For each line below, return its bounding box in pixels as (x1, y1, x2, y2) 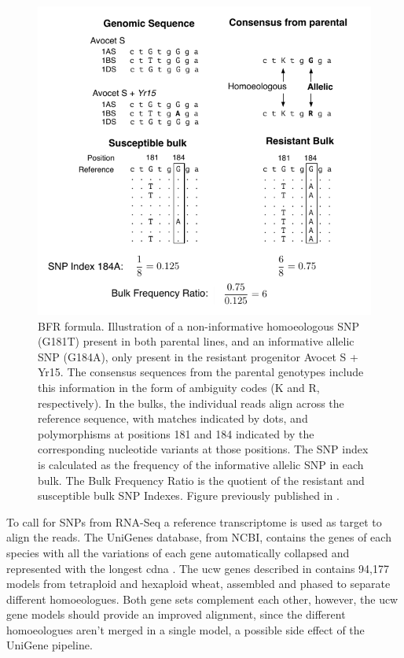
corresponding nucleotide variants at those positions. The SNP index (38, 441, 369, 457)
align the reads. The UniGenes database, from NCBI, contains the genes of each (6, 529, 391, 545)
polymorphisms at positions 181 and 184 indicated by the (38, 425, 314, 442)
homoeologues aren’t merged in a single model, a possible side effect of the (6, 621, 365, 638)
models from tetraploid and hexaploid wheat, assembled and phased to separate (6, 575, 391, 592)
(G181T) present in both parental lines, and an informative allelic (38, 333, 354, 349)
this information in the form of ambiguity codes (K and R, (38, 379, 320, 395)
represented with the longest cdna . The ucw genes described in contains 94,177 (6, 560, 390, 576)
